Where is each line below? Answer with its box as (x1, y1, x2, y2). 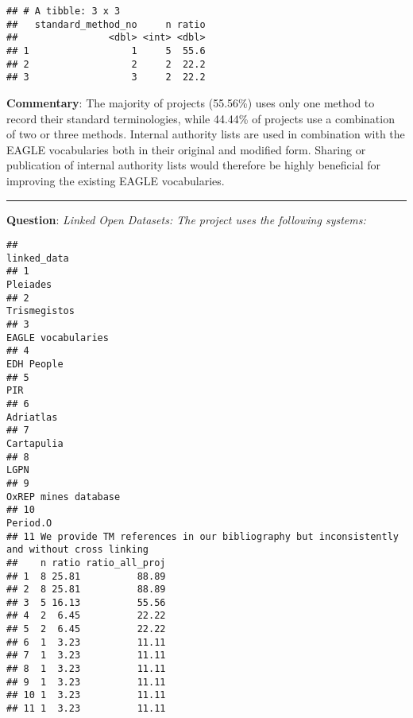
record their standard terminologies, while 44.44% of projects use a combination (6, 110, 395, 126)
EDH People (6, 359, 64, 370)
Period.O (6, 517, 52, 529)
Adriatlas (6, 411, 58, 423)
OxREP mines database (6, 491, 121, 503)
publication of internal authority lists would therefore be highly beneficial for (6, 157, 380, 173)
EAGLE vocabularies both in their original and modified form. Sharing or (6, 141, 366, 157)
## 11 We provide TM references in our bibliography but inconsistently (6, 530, 399, 542)
